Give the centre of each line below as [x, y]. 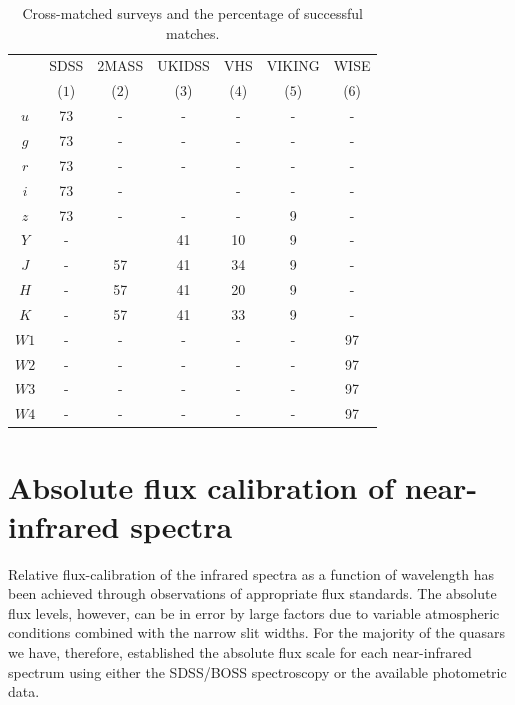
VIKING [293, 65]
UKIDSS [183, 65]
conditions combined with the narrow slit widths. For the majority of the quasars [257, 632]
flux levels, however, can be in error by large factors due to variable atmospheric [254, 612]
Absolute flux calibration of [201, 486]
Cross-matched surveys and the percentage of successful [192, 13]
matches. [193, 32]
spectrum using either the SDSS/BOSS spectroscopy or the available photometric [257, 671]
